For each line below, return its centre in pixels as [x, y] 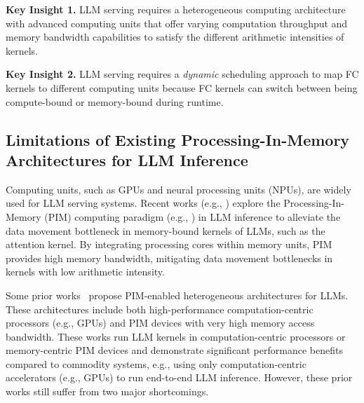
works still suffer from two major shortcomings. [107, 391]
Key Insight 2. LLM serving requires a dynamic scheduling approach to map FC [182, 74]
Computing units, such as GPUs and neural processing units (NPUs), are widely [178, 189]
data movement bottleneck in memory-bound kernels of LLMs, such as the [166, 230]
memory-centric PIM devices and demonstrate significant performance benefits [174, 350]
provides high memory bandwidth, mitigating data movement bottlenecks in [169, 258]
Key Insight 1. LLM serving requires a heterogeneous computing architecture [176, 9]
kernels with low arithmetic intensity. [85, 272]
